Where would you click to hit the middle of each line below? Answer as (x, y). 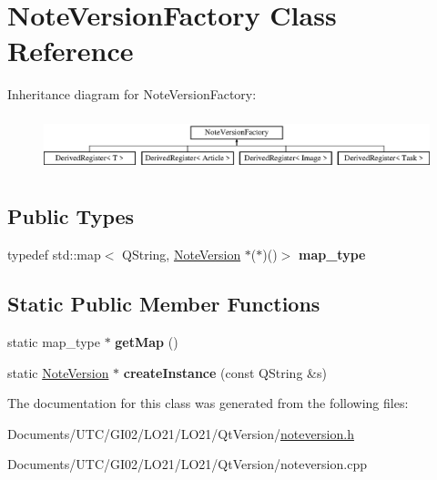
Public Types (71, 216)
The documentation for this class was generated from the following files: (208, 403)
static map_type (54, 342)
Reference (71, 51)
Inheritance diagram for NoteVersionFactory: (132, 94)
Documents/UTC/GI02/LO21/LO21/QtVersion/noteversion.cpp (187, 464)
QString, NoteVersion (182, 255)
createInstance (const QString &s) (225, 372)
